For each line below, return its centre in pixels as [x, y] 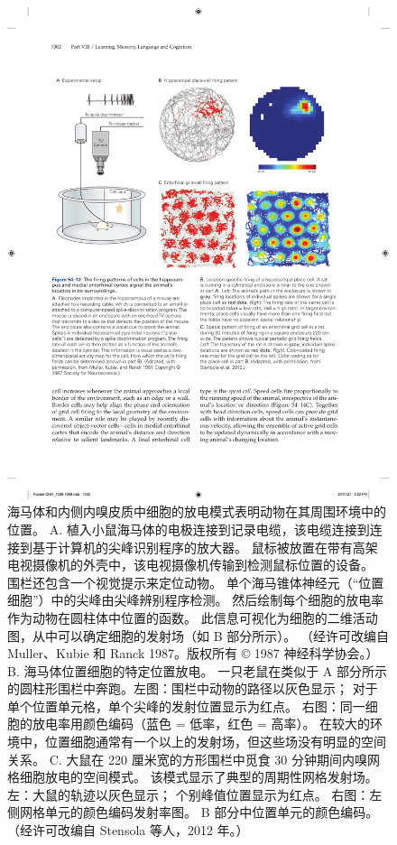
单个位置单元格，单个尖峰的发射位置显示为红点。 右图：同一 [186, 706]
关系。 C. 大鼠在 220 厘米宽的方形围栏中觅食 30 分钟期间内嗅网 [194, 759]
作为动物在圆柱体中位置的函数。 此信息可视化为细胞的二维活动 [193, 617]
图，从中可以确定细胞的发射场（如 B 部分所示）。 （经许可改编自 [198, 635]
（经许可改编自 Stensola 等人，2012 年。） [128, 830]
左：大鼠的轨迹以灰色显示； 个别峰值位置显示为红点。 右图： [189, 794]
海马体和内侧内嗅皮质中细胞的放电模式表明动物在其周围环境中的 [197, 511]
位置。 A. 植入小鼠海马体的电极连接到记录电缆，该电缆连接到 [189, 529]
